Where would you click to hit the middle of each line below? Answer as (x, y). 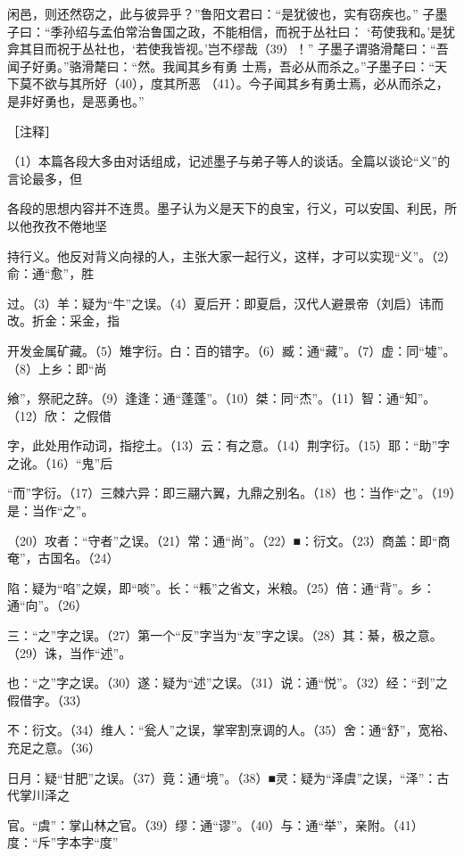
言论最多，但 (45, 178)
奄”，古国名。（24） (63, 558)
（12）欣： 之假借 (59, 415)
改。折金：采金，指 (63, 321)
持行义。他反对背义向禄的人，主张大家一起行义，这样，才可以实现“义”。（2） (232, 255)
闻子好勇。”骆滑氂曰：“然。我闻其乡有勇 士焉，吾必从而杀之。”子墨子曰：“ (221, 66)
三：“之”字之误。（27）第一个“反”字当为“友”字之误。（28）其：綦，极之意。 (225, 635)
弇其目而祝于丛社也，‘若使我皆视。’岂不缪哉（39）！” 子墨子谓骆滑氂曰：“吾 (228, 49)
